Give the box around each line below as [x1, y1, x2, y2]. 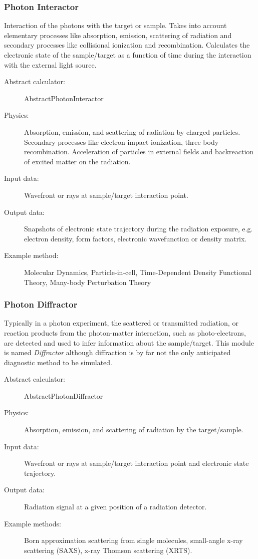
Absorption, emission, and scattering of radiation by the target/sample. [24, 424, 243, 435]
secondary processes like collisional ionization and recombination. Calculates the [4, 40, 250, 50]
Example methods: [4, 518, 61, 528]
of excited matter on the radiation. [24, 156, 131, 166]
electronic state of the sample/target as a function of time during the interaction [4, 50, 251, 60]
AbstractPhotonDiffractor [24, 390, 103, 401]
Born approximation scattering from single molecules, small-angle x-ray [24, 535, 243, 545]
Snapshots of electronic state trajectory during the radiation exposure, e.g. [24, 223, 253, 234]
